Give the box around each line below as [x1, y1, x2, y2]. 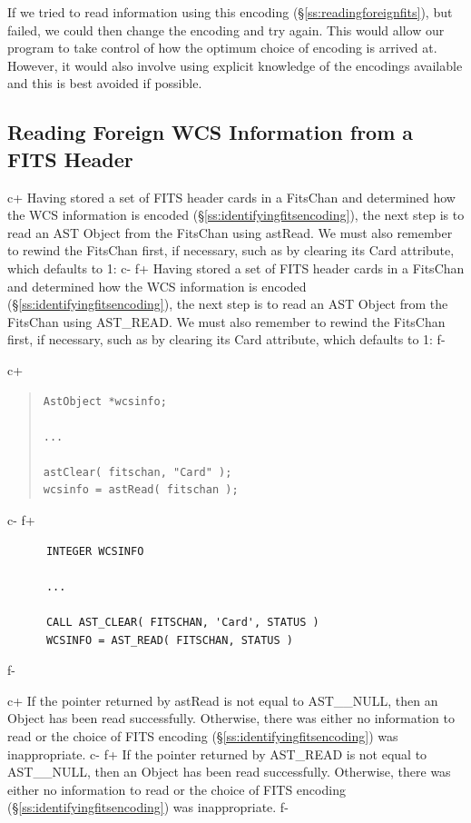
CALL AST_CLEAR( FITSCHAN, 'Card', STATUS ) [45, 616, 319, 630]
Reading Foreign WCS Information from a [7, 118, 414, 146]
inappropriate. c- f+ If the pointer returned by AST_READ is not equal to [7, 744, 427, 763]
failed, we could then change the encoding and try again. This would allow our [7, 20, 445, 39]
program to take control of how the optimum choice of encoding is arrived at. [7, 38, 437, 57]
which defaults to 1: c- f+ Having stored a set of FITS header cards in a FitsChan [7, 258, 465, 277]
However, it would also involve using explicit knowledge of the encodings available [7, 55, 463, 74]
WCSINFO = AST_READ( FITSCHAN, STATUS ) [45, 633, 293, 647]
